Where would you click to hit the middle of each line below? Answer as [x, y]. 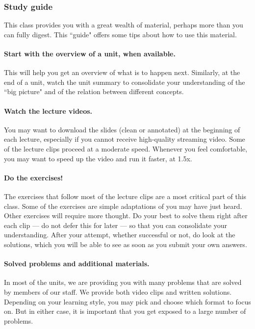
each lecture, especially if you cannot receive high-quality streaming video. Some [125, 139]
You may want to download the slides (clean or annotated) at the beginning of [122, 129]
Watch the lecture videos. [48, 111]
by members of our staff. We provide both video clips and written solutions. [118, 291]
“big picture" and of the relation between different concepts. [94, 91]
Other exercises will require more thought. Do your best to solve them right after [126, 215]
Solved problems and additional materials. [77, 264]
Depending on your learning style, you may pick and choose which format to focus [127, 301]
